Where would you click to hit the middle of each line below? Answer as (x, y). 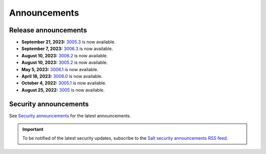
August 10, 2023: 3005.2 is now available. (65, 63)
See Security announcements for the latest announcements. (70, 116)
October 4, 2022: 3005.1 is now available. (64, 83)
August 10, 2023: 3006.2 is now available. (65, 55)
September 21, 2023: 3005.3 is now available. (68, 42)
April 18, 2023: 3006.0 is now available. (62, 77)
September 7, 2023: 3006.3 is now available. (67, 49)
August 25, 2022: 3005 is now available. (63, 90)
